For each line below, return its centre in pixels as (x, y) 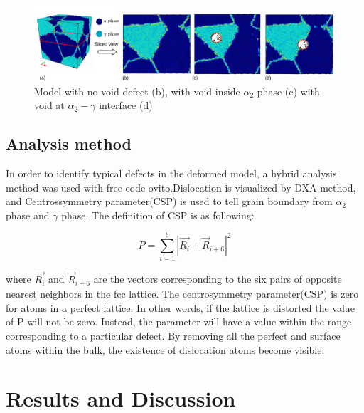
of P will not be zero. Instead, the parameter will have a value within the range (179, 321)
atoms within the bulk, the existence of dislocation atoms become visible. (165, 349)
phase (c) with (288, 91)
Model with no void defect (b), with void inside (137, 91)
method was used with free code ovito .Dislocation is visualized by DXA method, (181, 187)
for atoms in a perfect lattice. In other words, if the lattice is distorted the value (180, 307)
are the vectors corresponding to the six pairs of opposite (218, 279)
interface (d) (126, 105)
